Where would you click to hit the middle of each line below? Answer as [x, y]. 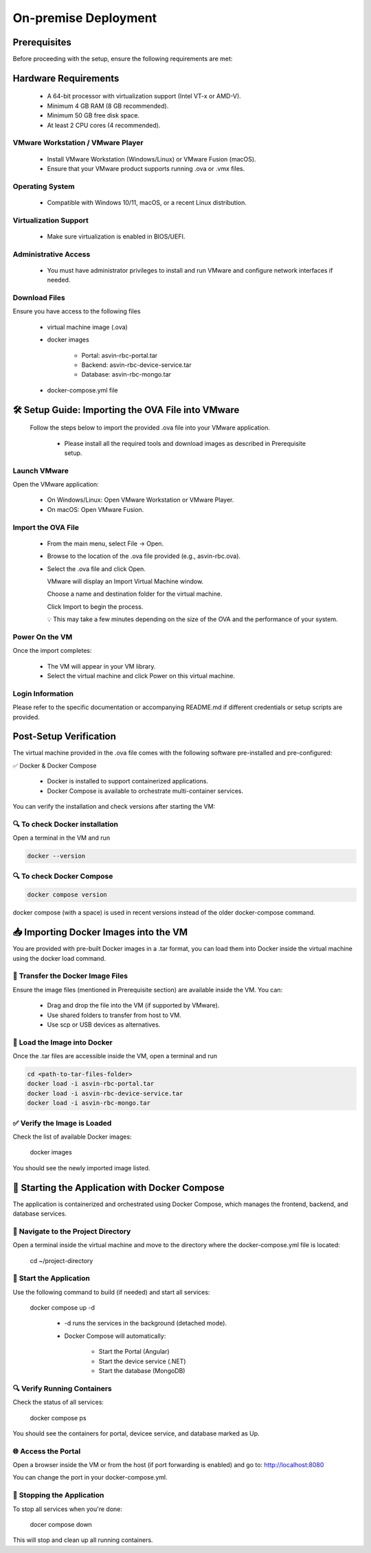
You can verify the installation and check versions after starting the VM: [114, 807]
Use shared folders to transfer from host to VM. [114, 1015]
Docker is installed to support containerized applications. [128, 781]
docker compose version [67, 895]
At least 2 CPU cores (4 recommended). [104, 125]
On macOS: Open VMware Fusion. [95, 509]
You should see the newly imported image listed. [81, 1167]
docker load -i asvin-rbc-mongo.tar [89, 1103]
